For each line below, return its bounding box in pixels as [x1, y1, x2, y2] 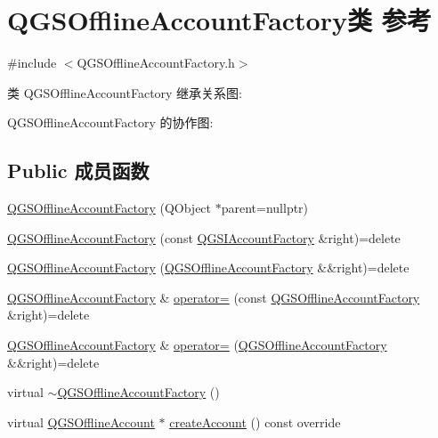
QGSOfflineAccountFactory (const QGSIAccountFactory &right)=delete [7, 228, 401, 247]
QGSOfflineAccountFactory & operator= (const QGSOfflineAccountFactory [7, 288, 420, 306]
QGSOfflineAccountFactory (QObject [7, 199, 212, 217]
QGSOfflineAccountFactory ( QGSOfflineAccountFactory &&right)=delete [7, 258, 410, 277]
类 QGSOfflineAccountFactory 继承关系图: [7, 83, 243, 101]
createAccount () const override [169, 412, 341, 431]
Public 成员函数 [7, 157, 150, 184]
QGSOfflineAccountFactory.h [77, 53, 235, 72]
